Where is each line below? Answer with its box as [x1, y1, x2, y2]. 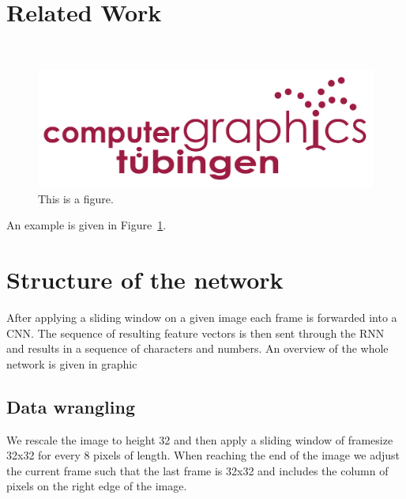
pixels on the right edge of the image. [6, 478, 187, 494]
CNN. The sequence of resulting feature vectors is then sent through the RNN [6, 324, 385, 341]
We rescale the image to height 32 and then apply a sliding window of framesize [6, 431, 393, 448]
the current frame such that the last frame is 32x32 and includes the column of [6, 462, 389, 478]
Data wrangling [6, 394, 135, 418]
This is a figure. [38, 190, 114, 206]
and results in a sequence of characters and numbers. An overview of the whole [6, 340, 389, 357]
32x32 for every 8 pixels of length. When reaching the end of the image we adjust [6, 447, 400, 463]
